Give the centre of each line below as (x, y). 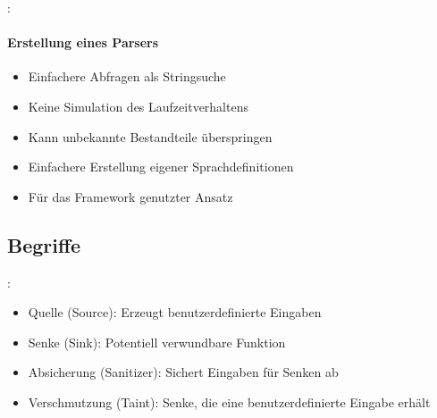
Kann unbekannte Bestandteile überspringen (150, 136)
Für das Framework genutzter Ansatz (130, 196)
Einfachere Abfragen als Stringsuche (127, 76)
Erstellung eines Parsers (83, 42)
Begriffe (44, 244)
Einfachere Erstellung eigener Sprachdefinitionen (161, 167)
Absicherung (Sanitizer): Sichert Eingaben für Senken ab (183, 372)
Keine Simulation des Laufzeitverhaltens (138, 106)
